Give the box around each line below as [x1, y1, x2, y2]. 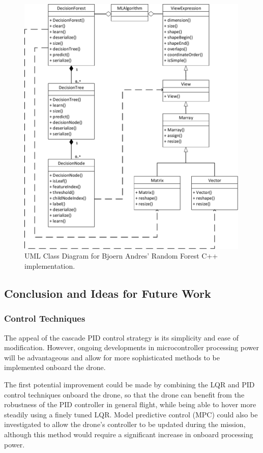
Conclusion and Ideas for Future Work [4, 285, 211, 301]
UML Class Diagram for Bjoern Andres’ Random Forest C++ [24, 250, 218, 261]
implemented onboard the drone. [4, 362, 106, 373]
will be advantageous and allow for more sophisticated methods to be [4, 352, 220, 362]
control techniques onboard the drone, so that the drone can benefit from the [4, 389, 245, 400]
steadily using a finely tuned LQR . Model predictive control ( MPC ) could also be [4, 409, 258, 419]
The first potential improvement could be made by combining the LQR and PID [4, 379, 255, 389]
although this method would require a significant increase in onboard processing [4, 429, 253, 439]
